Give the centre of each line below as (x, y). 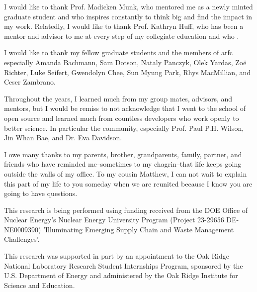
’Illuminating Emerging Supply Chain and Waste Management (139, 229)
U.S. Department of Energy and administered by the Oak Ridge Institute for (121, 275)
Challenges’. (22, 239)
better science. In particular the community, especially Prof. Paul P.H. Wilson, (124, 128)
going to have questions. (41, 193)
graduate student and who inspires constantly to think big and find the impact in (128, 16)
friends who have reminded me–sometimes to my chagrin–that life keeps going (123, 164)
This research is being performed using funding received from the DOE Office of (126, 210)
